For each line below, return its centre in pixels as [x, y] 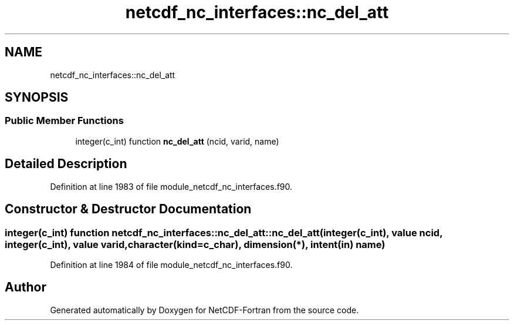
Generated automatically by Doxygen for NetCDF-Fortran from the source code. [204, 310]
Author [26, 287]
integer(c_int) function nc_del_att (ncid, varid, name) [177, 141]
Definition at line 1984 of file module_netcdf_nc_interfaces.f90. [171, 264]
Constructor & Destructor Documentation [128, 209]
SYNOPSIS [37, 98]
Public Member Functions [64, 121]
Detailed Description [66, 164]
